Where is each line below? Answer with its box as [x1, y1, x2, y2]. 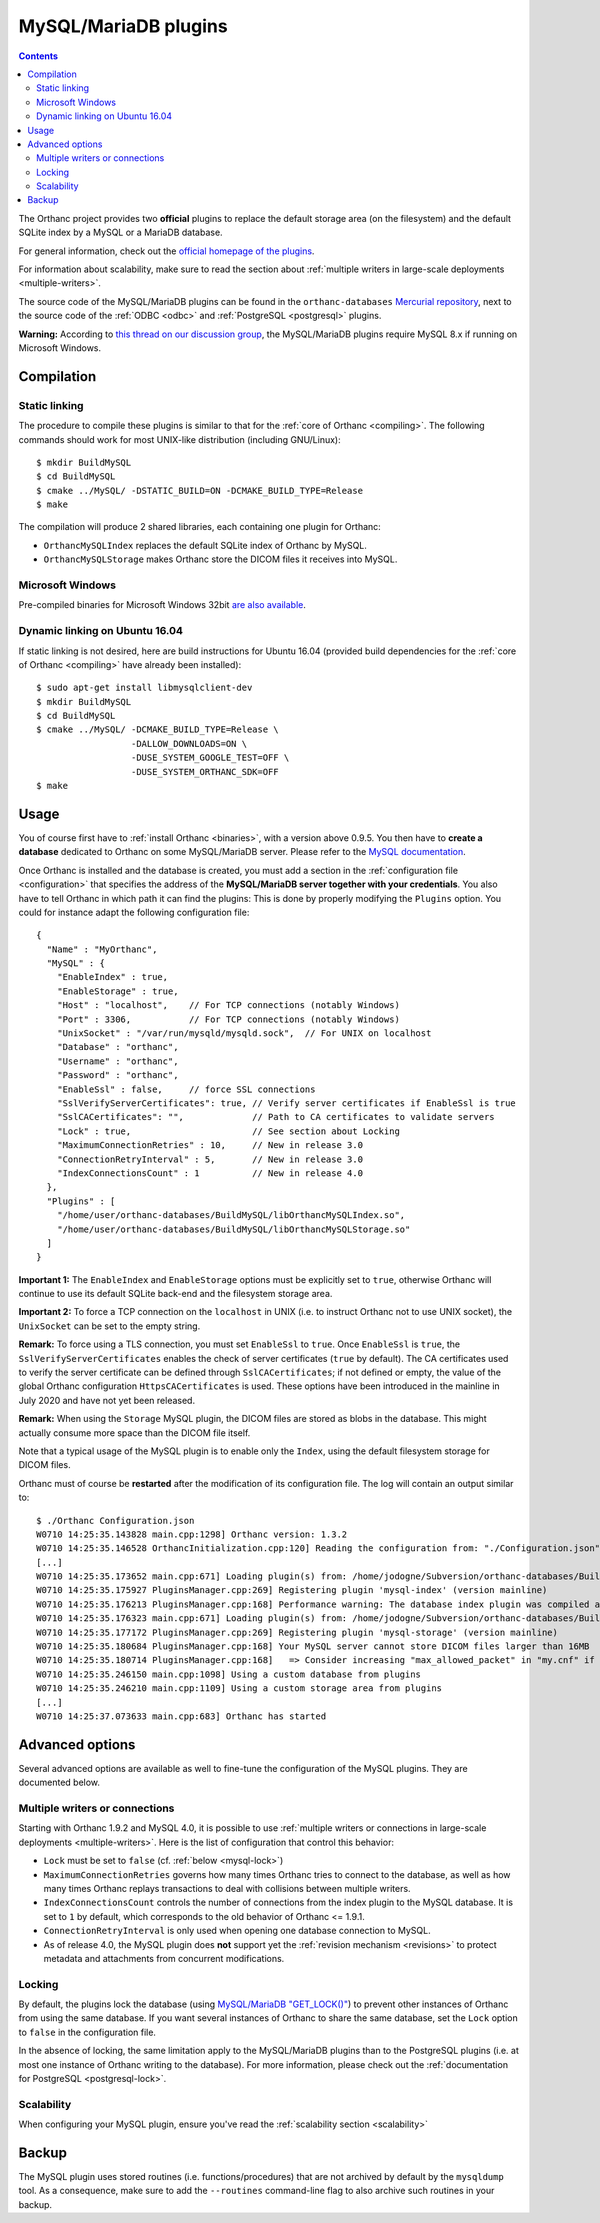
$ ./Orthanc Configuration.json [36, 1515, 195, 1526]
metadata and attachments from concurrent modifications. [43, 1952, 285, 1964]
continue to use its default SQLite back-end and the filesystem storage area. [18, 1288, 333, 1300]
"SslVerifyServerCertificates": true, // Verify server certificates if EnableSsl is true [56, 1097, 517, 1109]
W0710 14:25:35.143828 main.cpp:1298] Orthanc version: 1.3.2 [36, 1528, 348, 1540]
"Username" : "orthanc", [56, 1055, 179, 1067]
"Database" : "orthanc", [56, 1041, 179, 1053]
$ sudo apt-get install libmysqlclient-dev [36, 682, 253, 694]
